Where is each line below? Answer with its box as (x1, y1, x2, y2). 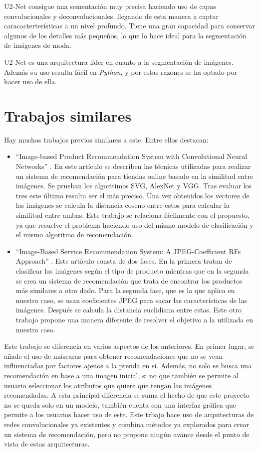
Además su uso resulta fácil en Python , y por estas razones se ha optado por (4, 66, 237, 77)
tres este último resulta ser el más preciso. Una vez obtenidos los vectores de (15, 190, 250, 200)
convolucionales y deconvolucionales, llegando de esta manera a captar (4, 10, 219, 21)
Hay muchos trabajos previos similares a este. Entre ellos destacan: (4, 134, 209, 145)
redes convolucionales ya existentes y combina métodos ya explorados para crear (4, 419, 249, 429)
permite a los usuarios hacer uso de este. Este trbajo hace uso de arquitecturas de (4, 409, 254, 420)
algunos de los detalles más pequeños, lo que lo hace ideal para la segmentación (4, 30, 247, 40)
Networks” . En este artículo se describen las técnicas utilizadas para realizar (15, 161, 251, 171)
